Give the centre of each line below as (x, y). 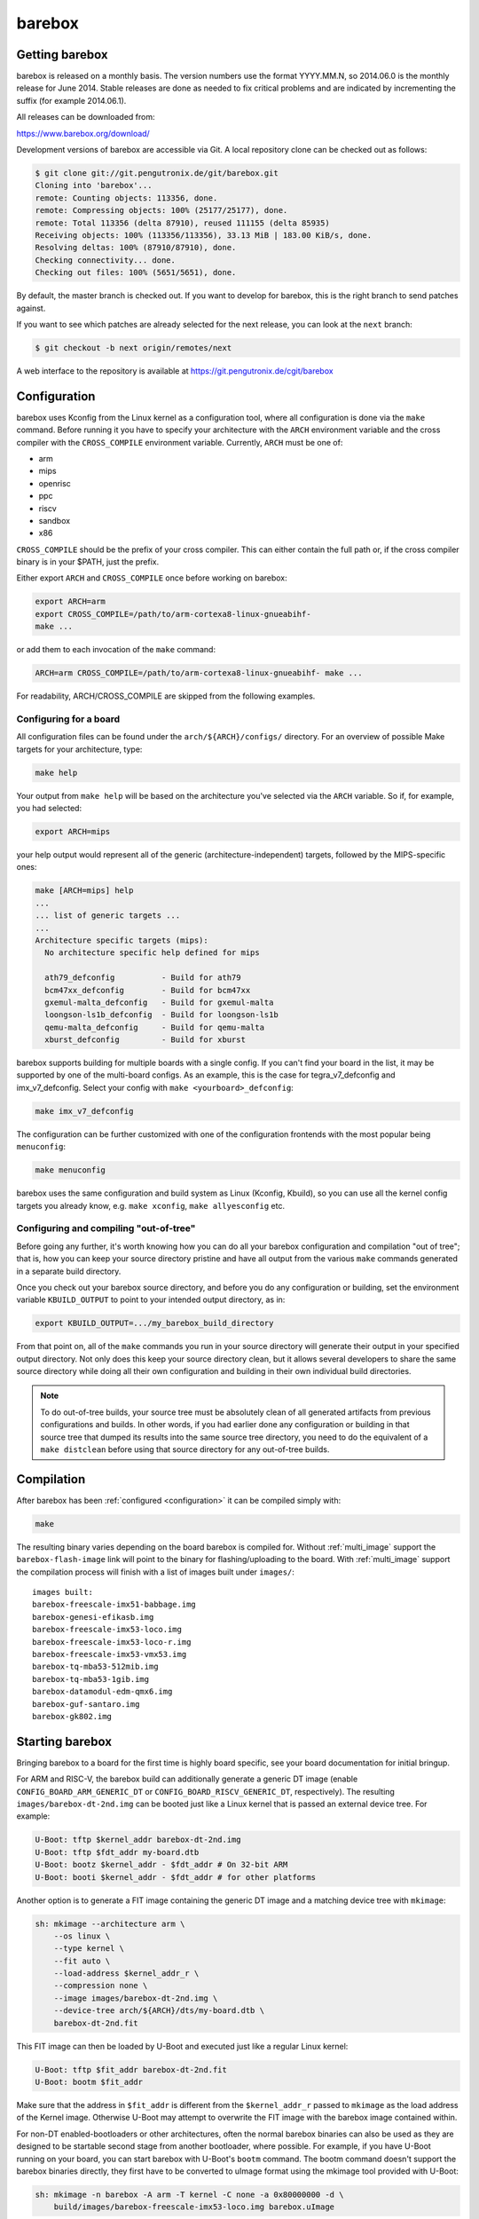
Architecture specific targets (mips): (122, 940)
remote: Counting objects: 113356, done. (126, 198)
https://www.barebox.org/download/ (83, 133)
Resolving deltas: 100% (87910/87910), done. (136, 248)
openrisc (55, 483)
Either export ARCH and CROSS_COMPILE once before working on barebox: (152, 578)
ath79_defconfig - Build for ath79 (143, 978)
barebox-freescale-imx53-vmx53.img (110, 1654)
